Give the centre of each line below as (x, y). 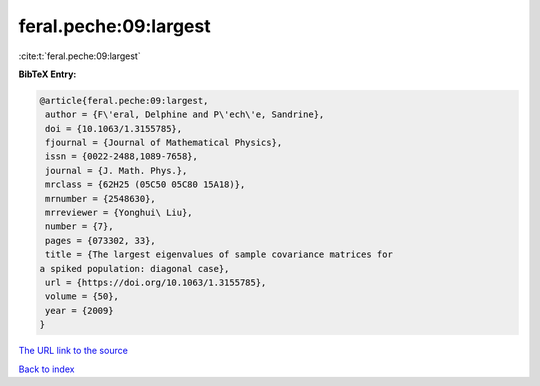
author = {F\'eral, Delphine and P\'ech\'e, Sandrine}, (185, 114)
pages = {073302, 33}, (101, 240)
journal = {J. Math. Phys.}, (116, 170)
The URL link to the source (73, 351)
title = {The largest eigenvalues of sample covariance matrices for (219, 254)
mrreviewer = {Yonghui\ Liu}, (119, 213)
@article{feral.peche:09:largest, (124, 100)
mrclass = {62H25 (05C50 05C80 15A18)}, (145, 184)
